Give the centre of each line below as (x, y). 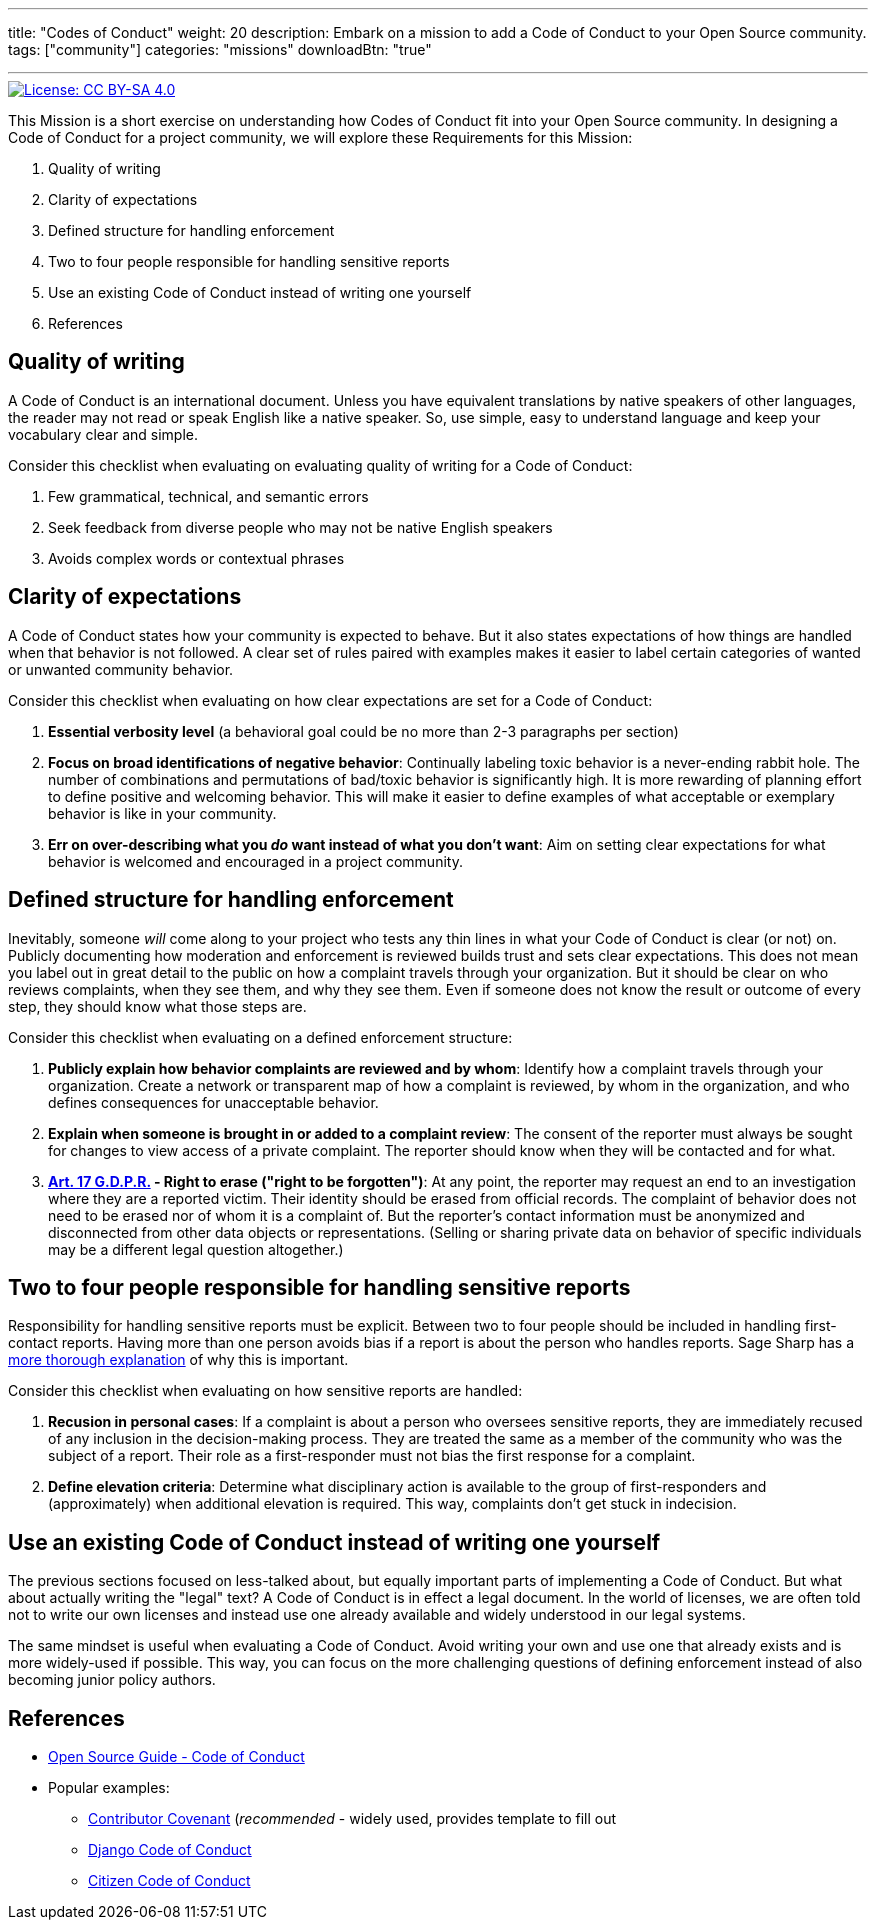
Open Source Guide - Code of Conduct (176, 1757)
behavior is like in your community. (162, 813)
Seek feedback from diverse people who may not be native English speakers (300, 527)
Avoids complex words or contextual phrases (196, 558)
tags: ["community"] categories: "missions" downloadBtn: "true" (220, 49)
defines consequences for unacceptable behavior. (213, 1102)
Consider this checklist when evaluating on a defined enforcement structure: (260, 1037)
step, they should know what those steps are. (157, 1006)
